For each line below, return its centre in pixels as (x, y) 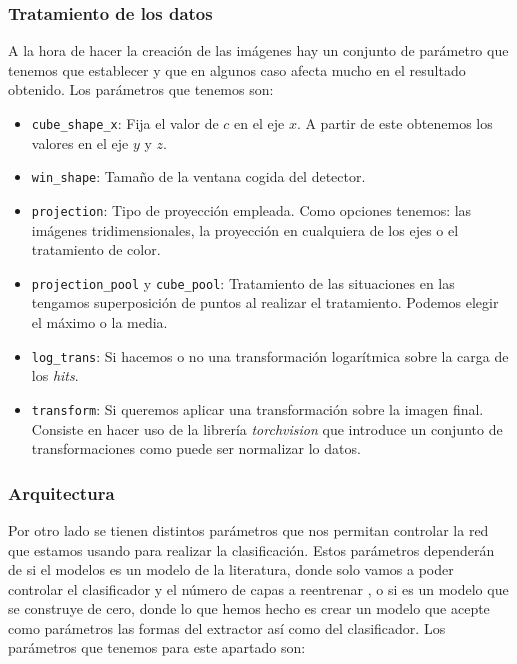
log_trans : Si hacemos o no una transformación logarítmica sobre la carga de (270, 355)
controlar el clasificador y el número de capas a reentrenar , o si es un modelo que (258, 588)
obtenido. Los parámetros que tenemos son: (141, 89)
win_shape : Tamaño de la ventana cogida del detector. (198, 176)
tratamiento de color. (96, 249)
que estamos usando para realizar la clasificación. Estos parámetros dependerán (251, 549)
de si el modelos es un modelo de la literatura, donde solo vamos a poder (231, 569)
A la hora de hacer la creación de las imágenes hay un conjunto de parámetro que (258, 50)
